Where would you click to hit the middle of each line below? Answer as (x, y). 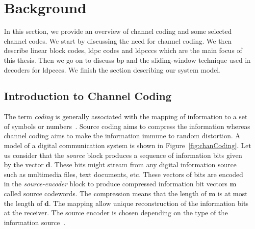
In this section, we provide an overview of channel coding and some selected (118, 31)
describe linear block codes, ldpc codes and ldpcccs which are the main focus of (123, 50)
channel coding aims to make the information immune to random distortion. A (122, 136)
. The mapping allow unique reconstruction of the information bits (149, 203)
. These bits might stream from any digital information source (143, 165)
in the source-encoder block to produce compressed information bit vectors (116, 184)
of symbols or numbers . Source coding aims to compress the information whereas (127, 126)
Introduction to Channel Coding (88, 96)
